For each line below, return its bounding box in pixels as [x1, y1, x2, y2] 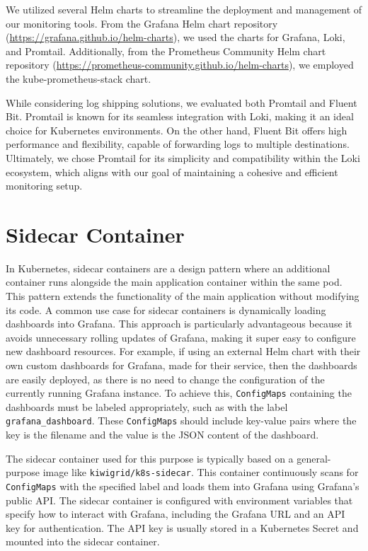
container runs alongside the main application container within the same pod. [6, 274, 343, 289]
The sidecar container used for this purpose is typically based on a [6, 451, 294, 465]
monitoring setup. [6, 178, 83, 193]
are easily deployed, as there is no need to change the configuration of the [6, 371, 325, 386]
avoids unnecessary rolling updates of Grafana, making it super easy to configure [6, 330, 356, 344]
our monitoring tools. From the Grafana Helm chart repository [6, 16, 278, 30]
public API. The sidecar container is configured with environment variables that [6, 492, 353, 507]
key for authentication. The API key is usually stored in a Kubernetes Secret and [6, 520, 359, 535]
